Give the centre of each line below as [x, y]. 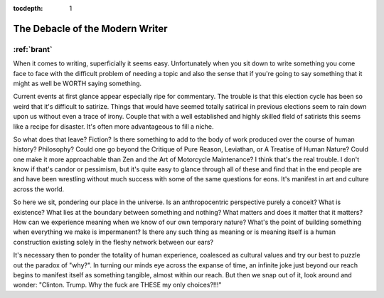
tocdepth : [28, 8]
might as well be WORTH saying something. [78, 83]
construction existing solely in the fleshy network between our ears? [113, 242]
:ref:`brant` [33, 49]
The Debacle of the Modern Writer [90, 28]
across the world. [39, 189]
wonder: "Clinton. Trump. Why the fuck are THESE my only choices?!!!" [117, 285]
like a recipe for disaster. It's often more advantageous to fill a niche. [113, 126]
